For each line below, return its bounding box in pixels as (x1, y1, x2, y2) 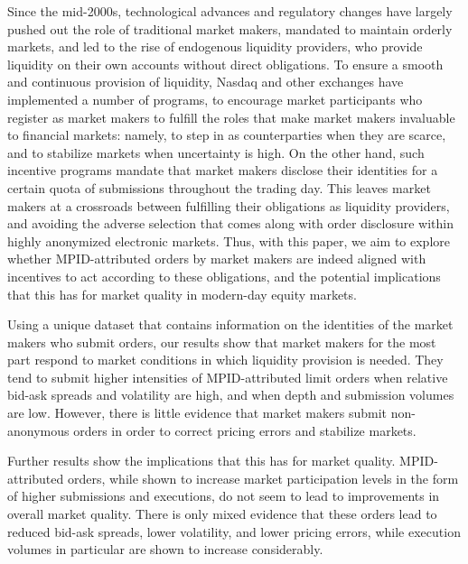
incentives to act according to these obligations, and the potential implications (7, 266, 441, 285)
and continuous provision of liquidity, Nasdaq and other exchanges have (7, 72, 404, 91)
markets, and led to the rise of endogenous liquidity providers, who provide (7, 37, 423, 56)
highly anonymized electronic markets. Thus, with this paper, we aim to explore (7, 231, 450, 250)
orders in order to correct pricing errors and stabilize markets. (73, 421, 417, 439)
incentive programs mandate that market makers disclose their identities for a (7, 161, 438, 180)
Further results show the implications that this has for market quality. (7, 451, 396, 470)
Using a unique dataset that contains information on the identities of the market (7, 315, 454, 334)
